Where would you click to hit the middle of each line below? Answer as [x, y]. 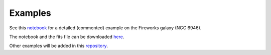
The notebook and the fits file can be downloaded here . [67, 37]
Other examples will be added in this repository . [58, 46]
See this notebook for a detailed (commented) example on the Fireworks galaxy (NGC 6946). [105, 28]
